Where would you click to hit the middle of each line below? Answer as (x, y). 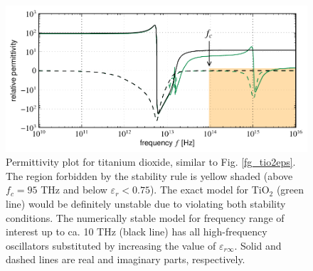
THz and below (74, 190)
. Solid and (258, 245)
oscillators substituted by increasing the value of (111, 245)
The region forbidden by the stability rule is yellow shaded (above (149, 175)
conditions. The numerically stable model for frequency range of (145, 217)
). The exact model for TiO (209, 190)
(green (290, 190)
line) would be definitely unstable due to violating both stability (146, 203)
